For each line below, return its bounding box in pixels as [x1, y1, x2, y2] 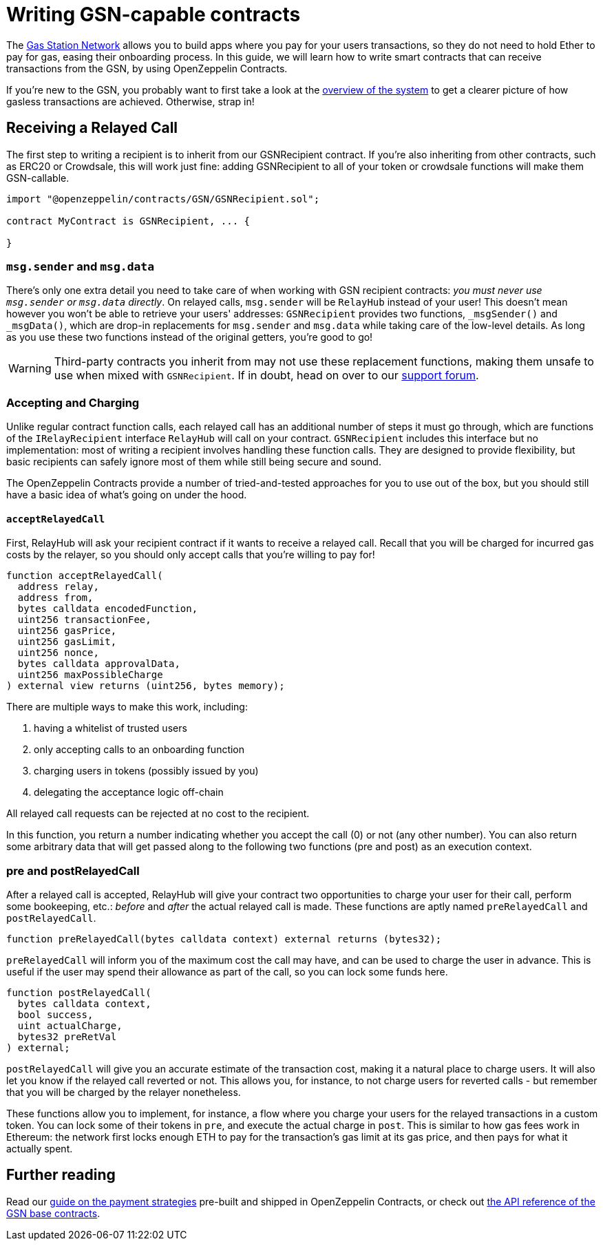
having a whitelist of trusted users [34, 722, 187, 735]
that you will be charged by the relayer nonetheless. [6, 1086, 241, 1099]
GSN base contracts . [6, 1207, 100, 1219]
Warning [8, 361, 52, 376]
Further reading [6, 1166, 116, 1184]
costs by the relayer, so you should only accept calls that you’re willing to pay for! [6, 549, 375, 561]
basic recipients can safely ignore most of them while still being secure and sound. [6, 456, 381, 468]
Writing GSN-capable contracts [6, 3, 301, 26]
